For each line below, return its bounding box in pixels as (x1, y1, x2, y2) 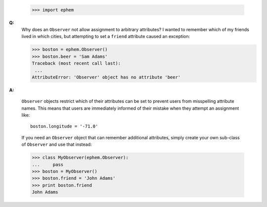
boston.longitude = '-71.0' (30, 124, 98, 129)
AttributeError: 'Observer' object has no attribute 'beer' (32, 74, 181, 80)
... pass (32, 162, 64, 167)
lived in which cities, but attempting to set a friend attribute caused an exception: (21, 34, 190, 40)
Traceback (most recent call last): (32, 61, 121, 66)
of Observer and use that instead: (21, 141, 92, 148)
